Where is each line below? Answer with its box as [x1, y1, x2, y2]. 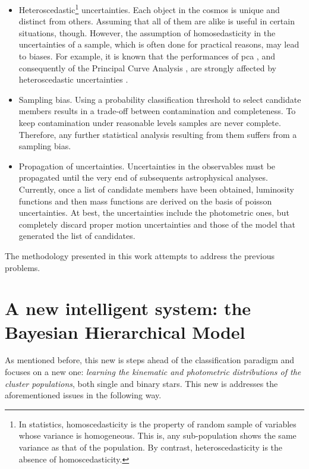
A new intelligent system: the [5, 296, 251, 320]
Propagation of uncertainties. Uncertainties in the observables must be [18, 159, 276, 172]
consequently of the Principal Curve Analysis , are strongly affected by [18, 61, 276, 74]
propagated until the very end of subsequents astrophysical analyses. [18, 171, 268, 184]
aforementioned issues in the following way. [5, 389, 162, 401]
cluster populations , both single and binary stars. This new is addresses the [5, 377, 278, 389]
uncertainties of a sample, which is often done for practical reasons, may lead [18, 38, 299, 51]
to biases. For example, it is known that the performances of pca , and [18, 50, 275, 62]
